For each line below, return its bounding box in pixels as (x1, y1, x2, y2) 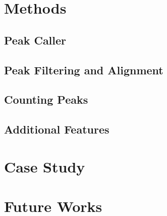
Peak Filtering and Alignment (4, 62, 163, 77)
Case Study (4, 156, 85, 177)
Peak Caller (4, 32, 67, 48)
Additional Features (4, 121, 109, 137)
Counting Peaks (4, 92, 88, 107)
